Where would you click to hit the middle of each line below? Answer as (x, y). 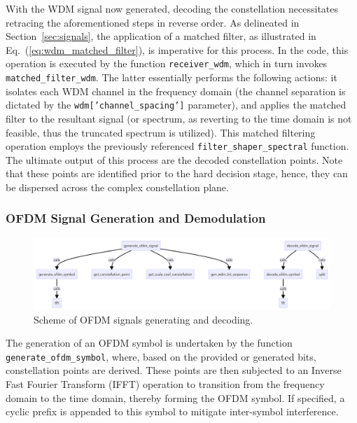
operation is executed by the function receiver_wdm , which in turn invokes (167, 63)
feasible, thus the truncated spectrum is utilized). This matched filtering (161, 132)
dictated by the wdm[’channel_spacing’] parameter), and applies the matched (176, 105)
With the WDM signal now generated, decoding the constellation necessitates (172, 8)
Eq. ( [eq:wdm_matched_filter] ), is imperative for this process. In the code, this (177, 49)
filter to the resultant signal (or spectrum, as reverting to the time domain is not (179, 118)
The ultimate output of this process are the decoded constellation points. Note (174, 159)
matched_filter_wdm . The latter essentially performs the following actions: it (171, 77)
